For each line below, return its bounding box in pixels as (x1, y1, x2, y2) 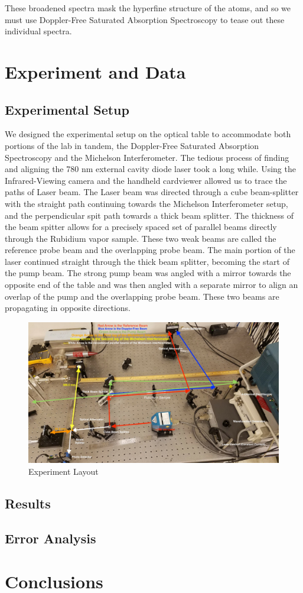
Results (5, 494, 51, 512)
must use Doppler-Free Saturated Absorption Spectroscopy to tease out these (5, 13, 285, 25)
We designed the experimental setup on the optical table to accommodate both (5, 128, 291, 140)
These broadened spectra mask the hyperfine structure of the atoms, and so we (5, 2, 291, 14)
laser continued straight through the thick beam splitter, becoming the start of (5, 255, 289, 267)
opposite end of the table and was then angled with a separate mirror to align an (5, 278, 298, 291)
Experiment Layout (28, 465, 99, 477)
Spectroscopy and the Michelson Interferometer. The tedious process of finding (5, 151, 289, 163)
